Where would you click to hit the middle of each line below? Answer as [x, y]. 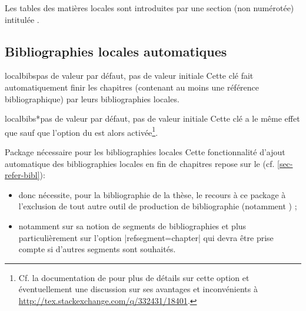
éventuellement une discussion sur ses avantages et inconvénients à [138, 289]
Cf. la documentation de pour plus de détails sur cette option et [134, 277]
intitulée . [22, 19]
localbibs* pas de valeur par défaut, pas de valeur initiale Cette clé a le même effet [152, 118]
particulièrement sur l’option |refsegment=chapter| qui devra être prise [146, 237]
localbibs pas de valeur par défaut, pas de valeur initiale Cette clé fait [129, 76]
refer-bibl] [22, 175]
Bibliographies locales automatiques [116, 51]
